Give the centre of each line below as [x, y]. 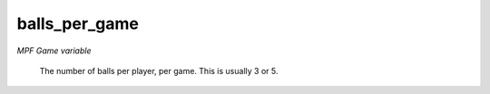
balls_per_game [78, 23]
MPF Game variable [54, 51]
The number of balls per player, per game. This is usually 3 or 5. [159, 70]
